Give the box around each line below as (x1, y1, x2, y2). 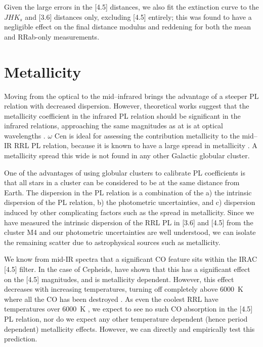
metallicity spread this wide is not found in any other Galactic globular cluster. (4, 150, 250, 161)
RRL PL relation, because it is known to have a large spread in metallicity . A (14, 140, 257, 151)
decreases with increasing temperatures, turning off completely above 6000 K (4, 284, 243, 294)
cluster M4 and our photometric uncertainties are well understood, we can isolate (4, 227, 256, 237)
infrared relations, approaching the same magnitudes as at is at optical (4, 120, 223, 131)
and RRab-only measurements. (4, 31, 100, 42)
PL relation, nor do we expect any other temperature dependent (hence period (4, 313, 248, 324)
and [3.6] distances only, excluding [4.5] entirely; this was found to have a (25, 11, 252, 22)
